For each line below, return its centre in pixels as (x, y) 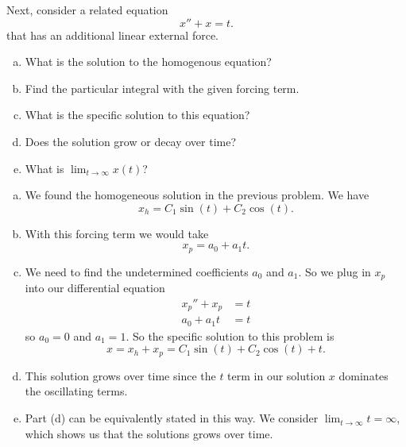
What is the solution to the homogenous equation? (148, 62)
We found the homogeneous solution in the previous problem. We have (197, 195)
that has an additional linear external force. (113, 35)
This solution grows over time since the (120, 375)
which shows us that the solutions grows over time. (149, 433)
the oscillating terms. (76, 391)
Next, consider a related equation (87, 10)
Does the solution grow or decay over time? (131, 141)
